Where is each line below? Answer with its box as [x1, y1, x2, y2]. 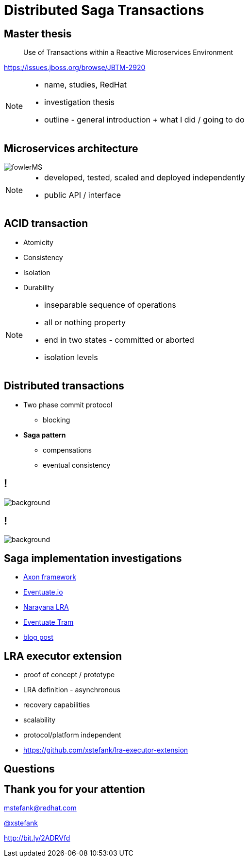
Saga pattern [23, 430, 66, 439]
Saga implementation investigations [4, 552, 182, 564]
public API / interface [44, 190, 121, 200]
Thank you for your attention [4, 783, 145, 795]
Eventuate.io [23, 588, 63, 597]
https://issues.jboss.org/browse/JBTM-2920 [4, 63, 146, 72]
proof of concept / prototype [23, 670, 115, 679]
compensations [43, 445, 92, 454]
